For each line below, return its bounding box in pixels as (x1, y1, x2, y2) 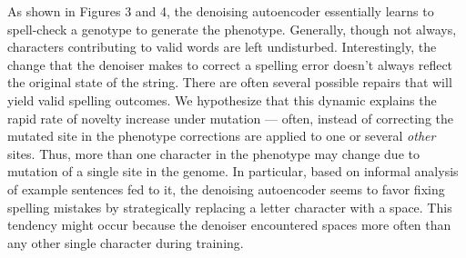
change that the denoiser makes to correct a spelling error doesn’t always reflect (7, 55, 453, 74)
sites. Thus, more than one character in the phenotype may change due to (7, 144, 420, 163)
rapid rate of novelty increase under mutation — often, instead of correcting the (7, 108, 454, 127)
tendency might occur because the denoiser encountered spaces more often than (7, 215, 451, 234)
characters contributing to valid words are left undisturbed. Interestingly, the (7, 37, 437, 56)
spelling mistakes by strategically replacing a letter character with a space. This (7, 197, 452, 216)
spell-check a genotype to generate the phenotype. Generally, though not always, (7, 19, 457, 38)
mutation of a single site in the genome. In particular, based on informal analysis (7, 162, 459, 181)
